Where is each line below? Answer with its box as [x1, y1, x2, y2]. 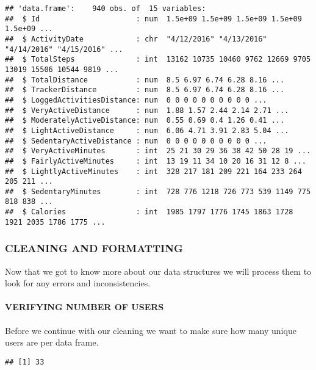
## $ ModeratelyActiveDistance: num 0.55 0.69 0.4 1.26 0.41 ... [5, 116, 285, 125]
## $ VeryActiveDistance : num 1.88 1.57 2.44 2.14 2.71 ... [5, 106, 289, 115]
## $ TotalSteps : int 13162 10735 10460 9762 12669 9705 [5, 55, 311, 64]
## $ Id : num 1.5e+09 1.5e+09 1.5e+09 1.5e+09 [5, 14, 302, 23]
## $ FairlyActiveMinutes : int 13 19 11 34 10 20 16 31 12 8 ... [5, 156, 306, 165]
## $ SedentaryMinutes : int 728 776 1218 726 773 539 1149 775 [5, 187, 311, 196]
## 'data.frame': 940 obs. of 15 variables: [5, 4, 206, 13]
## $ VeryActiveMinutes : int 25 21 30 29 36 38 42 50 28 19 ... [5, 147, 311, 156]
